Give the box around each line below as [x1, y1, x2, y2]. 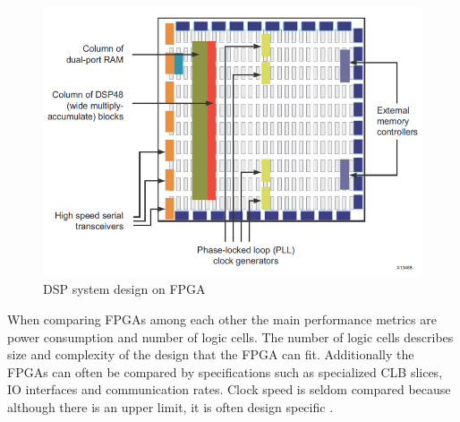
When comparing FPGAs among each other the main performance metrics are [7, 310, 437, 329]
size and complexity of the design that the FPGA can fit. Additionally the [7, 345, 414, 364]
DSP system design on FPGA [43, 280, 206, 298]
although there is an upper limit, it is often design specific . [7, 398, 334, 417]
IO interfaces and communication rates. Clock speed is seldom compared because [7, 380, 451, 399]
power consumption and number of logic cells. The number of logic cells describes [7, 327, 454, 346]
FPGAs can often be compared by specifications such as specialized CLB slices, [7, 362, 443, 381]
